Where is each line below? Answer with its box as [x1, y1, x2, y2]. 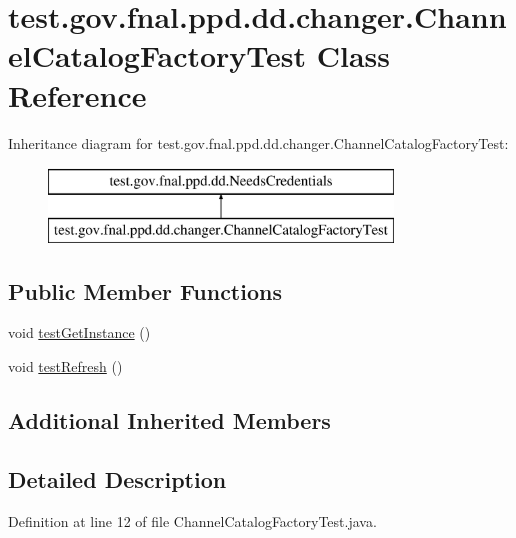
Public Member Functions [8, 275, 282, 306]
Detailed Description [8, 463, 227, 494]
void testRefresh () [8, 356, 123, 377]
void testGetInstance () [8, 322, 151, 343]
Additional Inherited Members [8, 405, 331, 436]
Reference [8, 74, 147, 115]
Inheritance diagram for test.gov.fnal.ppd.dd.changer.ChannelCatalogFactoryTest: [8, 132, 509, 153]
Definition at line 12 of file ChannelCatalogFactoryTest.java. [8, 510, 377, 531]
